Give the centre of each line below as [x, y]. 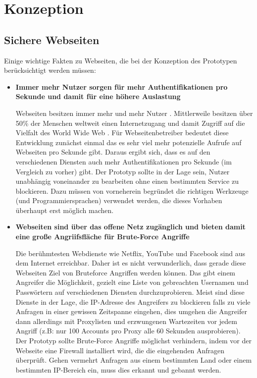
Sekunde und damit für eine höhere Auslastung [98, 96]
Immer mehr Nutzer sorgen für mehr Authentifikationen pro [122, 86]
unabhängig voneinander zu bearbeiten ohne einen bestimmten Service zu [127, 181]
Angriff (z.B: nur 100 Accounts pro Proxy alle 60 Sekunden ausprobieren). [128, 331]
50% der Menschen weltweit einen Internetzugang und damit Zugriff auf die [130, 123]
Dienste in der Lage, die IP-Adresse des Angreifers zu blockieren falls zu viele [133, 301]
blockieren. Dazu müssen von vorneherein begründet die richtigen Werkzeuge [132, 190]
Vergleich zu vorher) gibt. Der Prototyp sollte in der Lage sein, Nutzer [123, 171]
